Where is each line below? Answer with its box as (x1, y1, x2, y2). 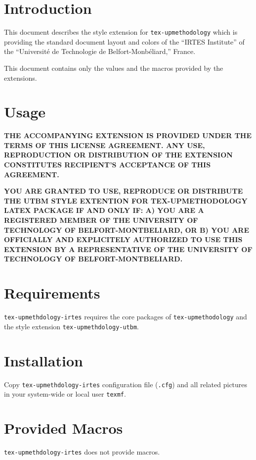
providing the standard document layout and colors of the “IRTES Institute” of (4, 36, 245, 47)
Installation (4, 350, 83, 370)
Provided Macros (4, 418, 123, 438)
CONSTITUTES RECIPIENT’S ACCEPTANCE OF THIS (4, 159, 211, 170)
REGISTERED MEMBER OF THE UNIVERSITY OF (4, 215, 198, 225)
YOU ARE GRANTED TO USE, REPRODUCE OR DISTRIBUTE (4, 186, 243, 196)
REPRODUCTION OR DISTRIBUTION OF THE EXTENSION (4, 150, 233, 160)
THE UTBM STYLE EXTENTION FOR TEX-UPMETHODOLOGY (4, 195, 248, 205)
